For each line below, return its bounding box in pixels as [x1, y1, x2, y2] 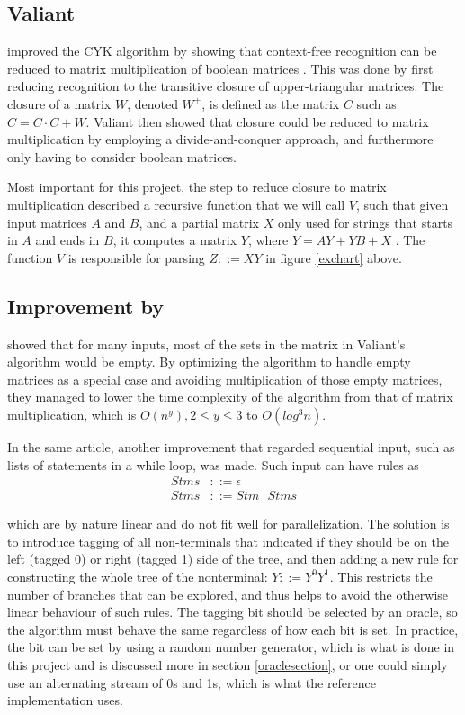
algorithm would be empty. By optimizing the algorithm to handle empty [7, 352, 411, 371]
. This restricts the [329, 566, 433, 585]
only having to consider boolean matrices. [7, 147, 237, 166]
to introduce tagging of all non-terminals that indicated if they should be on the [7, 531, 450, 550]
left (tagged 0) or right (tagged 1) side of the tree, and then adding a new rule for [7, 549, 459, 568]
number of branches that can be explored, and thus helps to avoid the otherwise [7, 584, 449, 603]
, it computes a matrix [112, 231, 237, 249]
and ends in [35, 231, 100, 249]
